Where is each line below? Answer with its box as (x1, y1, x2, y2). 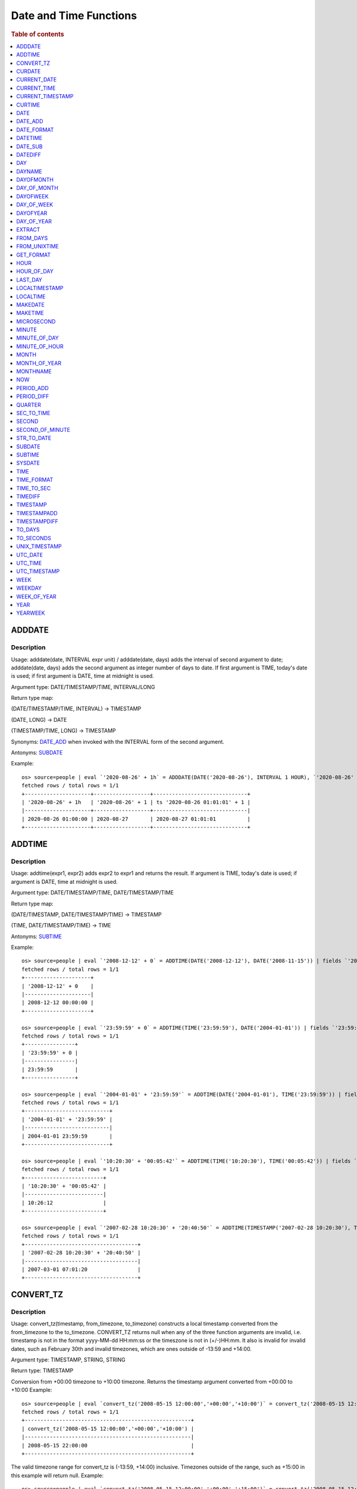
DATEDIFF (16, 151, 41, 158)
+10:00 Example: (11, 1387, 52, 1394)
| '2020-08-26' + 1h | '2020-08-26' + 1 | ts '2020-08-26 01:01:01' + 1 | (21, 799, 251, 805)
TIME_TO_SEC (16, 484, 51, 491)
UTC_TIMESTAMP (16, 568, 60, 575)
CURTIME (16, 101, 40, 108)
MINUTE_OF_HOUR (16, 342, 64, 350)
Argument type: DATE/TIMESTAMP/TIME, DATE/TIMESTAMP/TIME (11, 889, 174, 896)
